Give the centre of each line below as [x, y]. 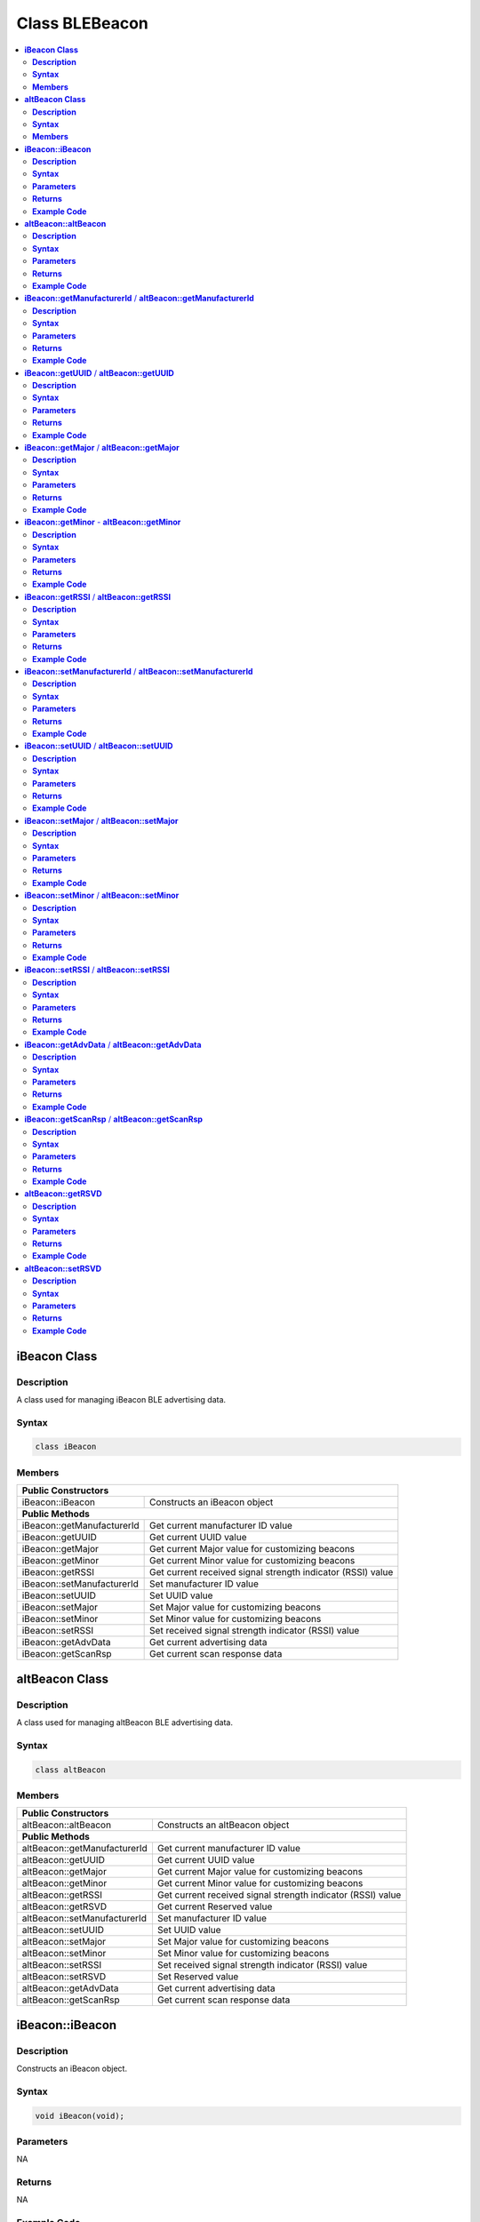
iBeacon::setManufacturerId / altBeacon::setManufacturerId [139, 672]
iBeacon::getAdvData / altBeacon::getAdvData [113, 1044]
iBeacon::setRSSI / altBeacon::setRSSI [97, 970]
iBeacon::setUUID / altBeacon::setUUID [99, 746]
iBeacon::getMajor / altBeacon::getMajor [102, 448]
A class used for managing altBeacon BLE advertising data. [124, 1722]
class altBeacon [71, 1770]
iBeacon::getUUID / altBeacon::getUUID [100, 372]
